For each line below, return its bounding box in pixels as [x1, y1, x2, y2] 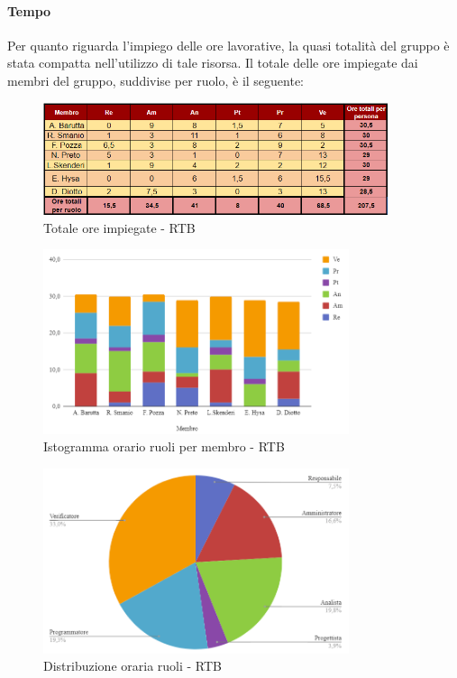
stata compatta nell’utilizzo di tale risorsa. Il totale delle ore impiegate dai [7, 53, 418, 72]
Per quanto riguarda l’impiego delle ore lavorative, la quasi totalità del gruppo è [7, 35, 450, 54]
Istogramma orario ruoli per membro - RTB [43, 437, 285, 456]
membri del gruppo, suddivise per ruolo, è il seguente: [7, 70, 305, 89]
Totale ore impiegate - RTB [43, 218, 196, 237]
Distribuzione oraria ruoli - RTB [43, 656, 223, 675]
